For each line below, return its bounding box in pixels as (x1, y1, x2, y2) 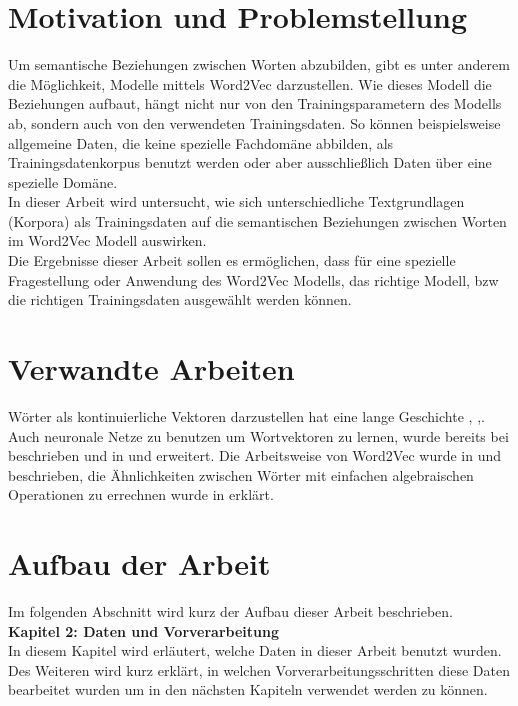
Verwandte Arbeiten (8, 348, 295, 389)
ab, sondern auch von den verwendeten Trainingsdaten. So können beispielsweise (8, 112, 501, 133)
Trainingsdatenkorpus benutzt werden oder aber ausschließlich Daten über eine (8, 152, 492, 173)
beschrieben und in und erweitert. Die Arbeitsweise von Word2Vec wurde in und (8, 445, 502, 466)
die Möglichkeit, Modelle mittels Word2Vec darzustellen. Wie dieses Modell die (8, 73, 492, 94)
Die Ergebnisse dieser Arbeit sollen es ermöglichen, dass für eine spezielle (8, 250, 456, 271)
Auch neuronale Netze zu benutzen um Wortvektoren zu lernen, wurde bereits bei (8, 425, 509, 446)
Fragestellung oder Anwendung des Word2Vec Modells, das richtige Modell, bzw (8, 269, 499, 290)
